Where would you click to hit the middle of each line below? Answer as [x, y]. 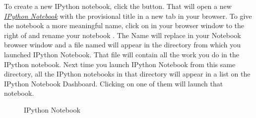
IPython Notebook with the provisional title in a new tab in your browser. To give [128, 16]
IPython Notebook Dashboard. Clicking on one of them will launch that [114, 83]
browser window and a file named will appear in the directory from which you [123, 45]
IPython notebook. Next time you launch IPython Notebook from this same [120, 64]
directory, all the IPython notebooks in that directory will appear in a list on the [127, 74]
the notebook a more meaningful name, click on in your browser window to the [124, 25]
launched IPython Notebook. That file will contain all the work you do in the [122, 54]
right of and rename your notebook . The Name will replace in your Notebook [123, 35]
